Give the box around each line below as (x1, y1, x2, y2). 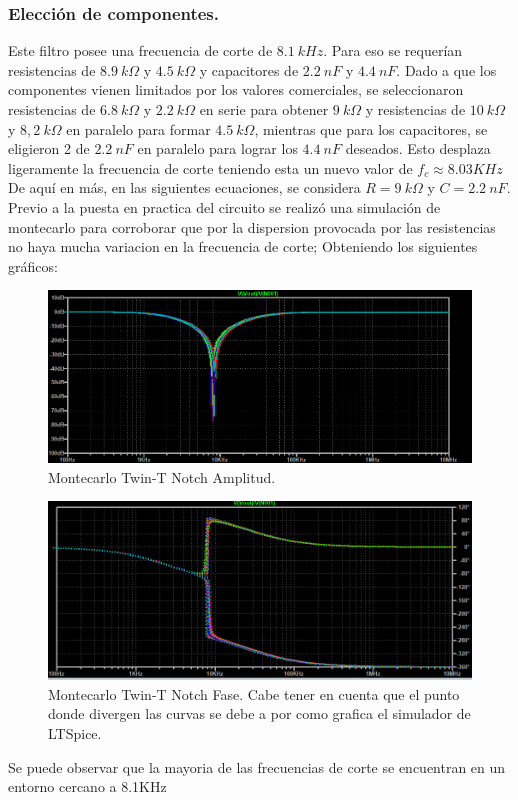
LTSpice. (48, 723, 102, 743)
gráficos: (8, 255, 58, 276)
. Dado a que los (396, 59, 497, 80)
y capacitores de (199, 59, 299, 80)
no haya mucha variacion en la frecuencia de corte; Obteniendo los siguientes (8, 236, 478, 257)
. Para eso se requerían (323, 40, 463, 61)
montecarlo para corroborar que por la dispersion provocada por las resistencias (8, 216, 496, 237)
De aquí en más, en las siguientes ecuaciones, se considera (8, 177, 361, 198)
